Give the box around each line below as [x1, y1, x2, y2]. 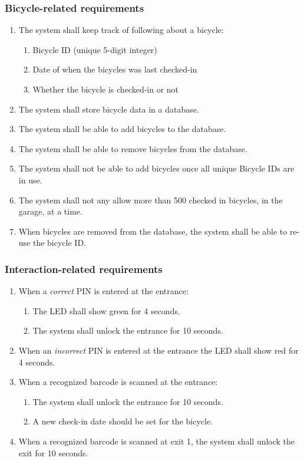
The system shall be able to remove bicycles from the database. [18, 142, 247, 154]
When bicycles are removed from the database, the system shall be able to [18, 225, 288, 237]
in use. [18, 173, 42, 186]
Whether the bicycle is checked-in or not [32, 83, 179, 95]
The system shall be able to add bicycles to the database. [18, 123, 226, 135]
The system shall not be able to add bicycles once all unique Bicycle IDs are [18, 162, 295, 174]
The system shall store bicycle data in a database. [18, 103, 199, 115]
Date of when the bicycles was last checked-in [32, 63, 197, 75]
